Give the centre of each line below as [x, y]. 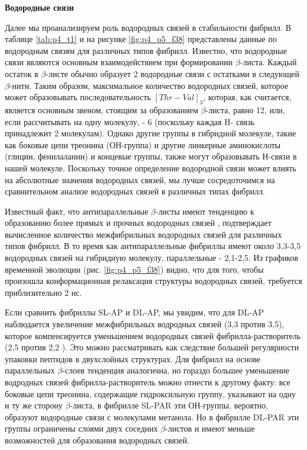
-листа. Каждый [268, 62]
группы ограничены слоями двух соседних [81, 428]
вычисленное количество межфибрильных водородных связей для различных [143, 234]
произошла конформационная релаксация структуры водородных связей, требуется [153, 281]
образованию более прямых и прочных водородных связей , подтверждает [138, 223]
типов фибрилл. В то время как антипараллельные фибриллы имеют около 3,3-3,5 [153, 246]
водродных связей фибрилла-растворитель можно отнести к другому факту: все [148, 382]
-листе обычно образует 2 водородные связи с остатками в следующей [173, 73]
